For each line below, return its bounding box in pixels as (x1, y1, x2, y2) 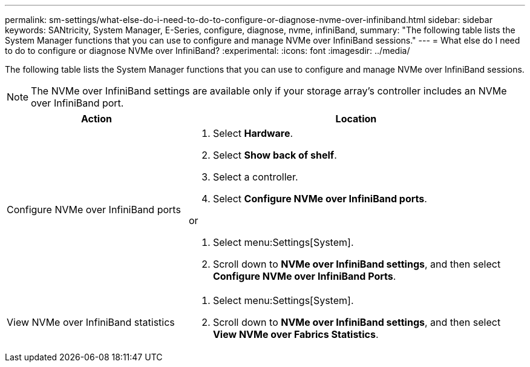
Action (80, 113, 112, 125)
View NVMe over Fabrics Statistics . (212, 328, 379, 340)
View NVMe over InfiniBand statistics (7, 316, 175, 328)
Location (335, 113, 377, 125)
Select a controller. (212, 171, 298, 183)
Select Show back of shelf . (212, 149, 337, 161)
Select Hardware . (212, 127, 293, 139)
